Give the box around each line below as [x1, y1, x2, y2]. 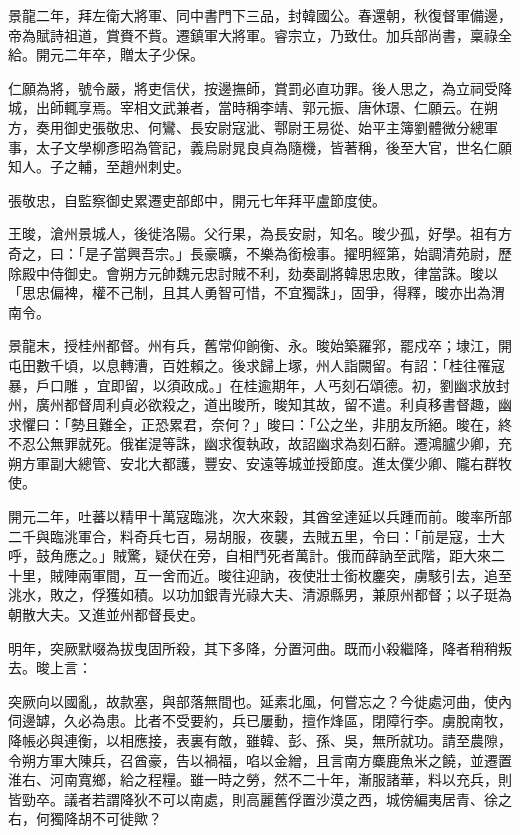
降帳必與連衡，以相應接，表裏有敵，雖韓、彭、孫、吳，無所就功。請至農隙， [8, 730, 512, 750]
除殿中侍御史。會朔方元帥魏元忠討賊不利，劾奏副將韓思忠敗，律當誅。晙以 [8, 262, 498, 283]
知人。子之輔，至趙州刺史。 [8, 156, 190, 177]
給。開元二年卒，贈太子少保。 [8, 44, 204, 65]
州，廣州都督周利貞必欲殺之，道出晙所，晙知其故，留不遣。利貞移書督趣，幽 [8, 394, 512, 415]
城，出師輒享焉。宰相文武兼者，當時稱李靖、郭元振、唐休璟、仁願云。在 [8, 97, 484, 118]
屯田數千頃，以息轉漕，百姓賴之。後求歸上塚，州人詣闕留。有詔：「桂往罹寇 [8, 354, 505, 375]
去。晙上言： [8, 657, 92, 678]
